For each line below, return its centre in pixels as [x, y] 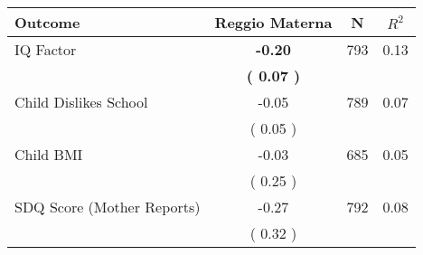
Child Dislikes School [81, 102]
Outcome [47, 22]
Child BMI [49, 154]
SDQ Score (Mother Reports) [108, 207]
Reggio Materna [273, 22]
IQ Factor [46, 49]
